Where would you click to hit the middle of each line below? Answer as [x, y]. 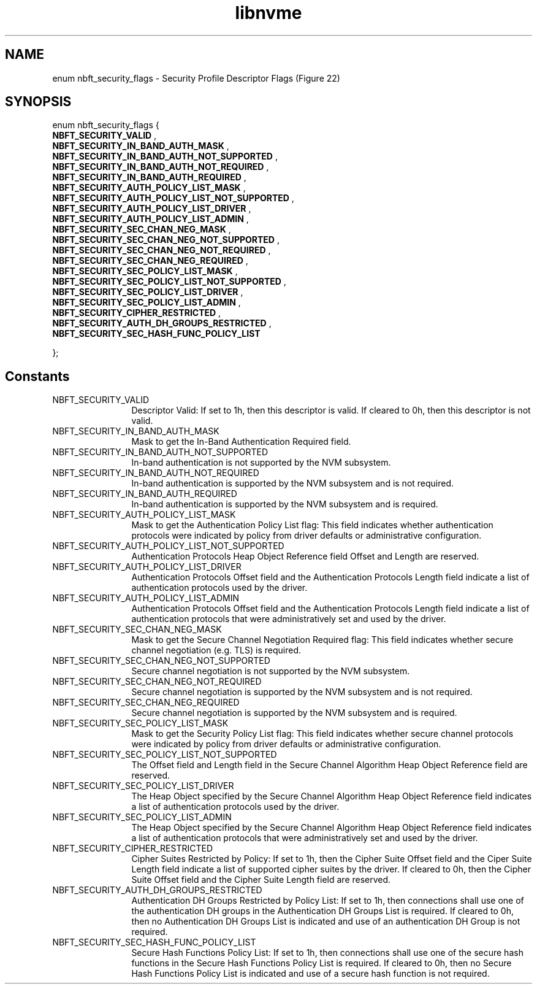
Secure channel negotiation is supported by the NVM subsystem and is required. [294, 713]
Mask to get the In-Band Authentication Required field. [241, 442]
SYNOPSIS [38, 102]
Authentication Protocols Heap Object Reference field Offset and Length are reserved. [305, 556]
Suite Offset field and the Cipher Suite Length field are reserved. [261, 880]
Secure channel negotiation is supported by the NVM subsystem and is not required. [302, 692]
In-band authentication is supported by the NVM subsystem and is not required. [293, 483]
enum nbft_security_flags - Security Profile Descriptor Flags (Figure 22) [196, 78]
